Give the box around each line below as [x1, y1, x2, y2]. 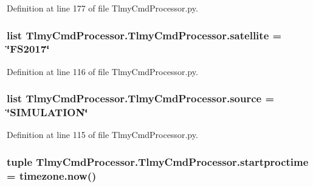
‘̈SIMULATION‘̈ [7, 105, 88, 120]
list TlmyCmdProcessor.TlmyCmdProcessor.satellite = [7, 27, 282, 42]
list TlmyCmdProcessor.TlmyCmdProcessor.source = [7, 91, 275, 106]
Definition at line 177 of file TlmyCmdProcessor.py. [7, 2, 198, 14]
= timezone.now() [7, 168, 97, 183]
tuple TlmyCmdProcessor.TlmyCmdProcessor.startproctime [7, 154, 309, 169]
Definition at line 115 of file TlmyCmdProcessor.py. [7, 128, 198, 141]
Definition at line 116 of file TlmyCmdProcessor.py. [7, 65, 198, 77]
